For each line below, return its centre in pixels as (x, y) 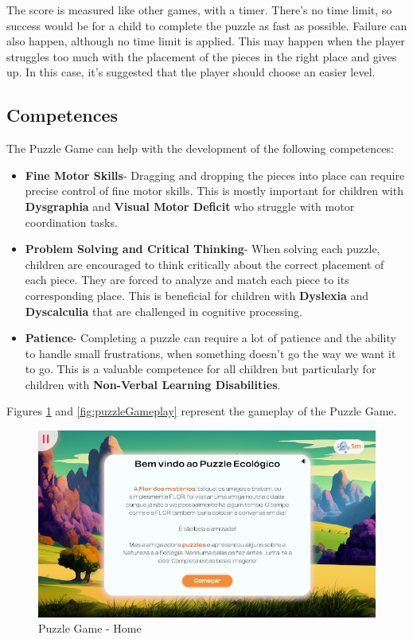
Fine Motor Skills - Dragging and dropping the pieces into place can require (215, 175)
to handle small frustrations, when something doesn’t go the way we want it (210, 353)
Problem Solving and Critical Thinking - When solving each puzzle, (203, 249)
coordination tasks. (71, 222)
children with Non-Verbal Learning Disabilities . (153, 384)
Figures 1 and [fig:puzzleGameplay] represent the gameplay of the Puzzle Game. (202, 411)
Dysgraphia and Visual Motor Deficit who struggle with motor (190, 206)
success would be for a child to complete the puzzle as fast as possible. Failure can (207, 25)
